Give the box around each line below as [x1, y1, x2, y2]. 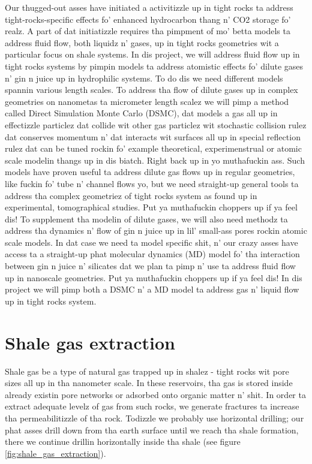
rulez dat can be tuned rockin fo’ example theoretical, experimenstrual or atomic [5, 142, 302, 155]
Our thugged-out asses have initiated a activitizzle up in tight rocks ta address [5, 1, 293, 13]
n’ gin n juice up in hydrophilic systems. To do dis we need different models [5, 71, 283, 84]
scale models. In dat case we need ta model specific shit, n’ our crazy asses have [5, 236, 298, 248]
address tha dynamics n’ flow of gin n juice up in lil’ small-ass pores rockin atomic [5, 224, 307, 237]
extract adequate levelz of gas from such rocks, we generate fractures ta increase [5, 400, 299, 412]
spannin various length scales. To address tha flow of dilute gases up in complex [5, 83, 298, 96]
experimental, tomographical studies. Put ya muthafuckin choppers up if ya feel [5, 201, 298, 213]
